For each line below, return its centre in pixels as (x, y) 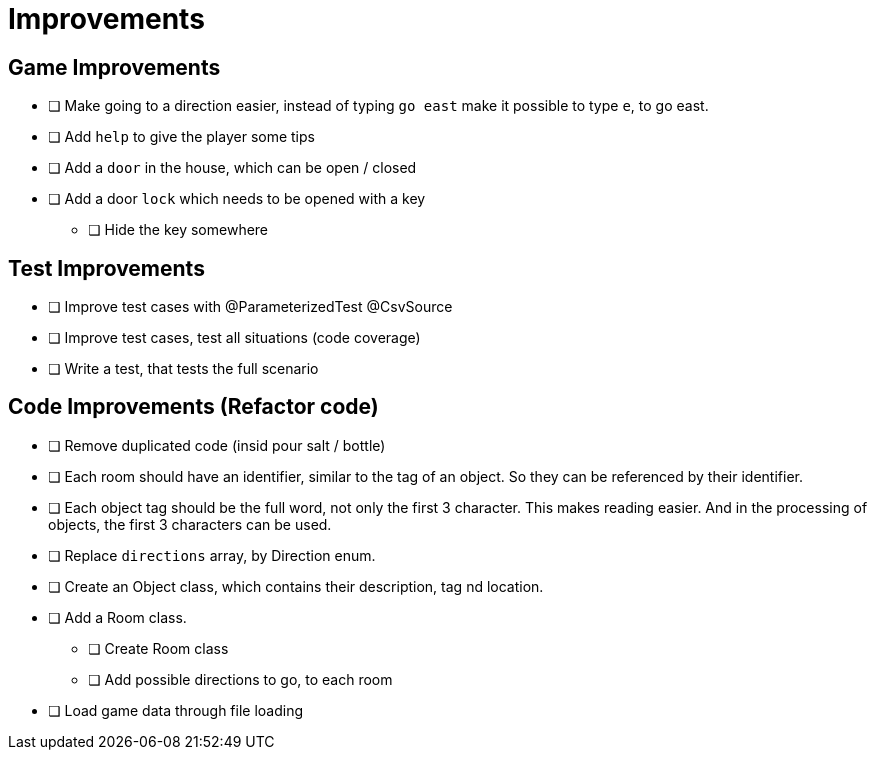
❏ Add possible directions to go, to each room (240, 679)
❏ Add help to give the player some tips (181, 137)
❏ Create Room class (158, 648)
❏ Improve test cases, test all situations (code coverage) (234, 338)
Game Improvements (114, 67)
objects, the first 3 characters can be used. (190, 524)
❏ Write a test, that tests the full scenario (183, 369)
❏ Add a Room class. (117, 617)
